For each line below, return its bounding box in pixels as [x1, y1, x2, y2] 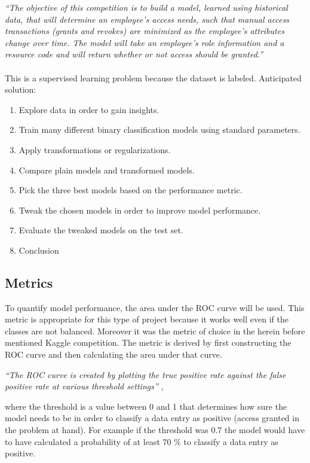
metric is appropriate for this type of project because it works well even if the [5, 313, 288, 325]
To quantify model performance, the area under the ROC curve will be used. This [5, 301, 305, 313]
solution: [5, 83, 36, 96]
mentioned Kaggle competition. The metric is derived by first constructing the [5, 336, 291, 349]
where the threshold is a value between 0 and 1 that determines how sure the [5, 400, 287, 412]
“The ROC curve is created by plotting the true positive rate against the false [5, 368, 286, 380]
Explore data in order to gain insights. [19, 103, 159, 115]
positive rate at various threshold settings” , [5, 380, 164, 392]
